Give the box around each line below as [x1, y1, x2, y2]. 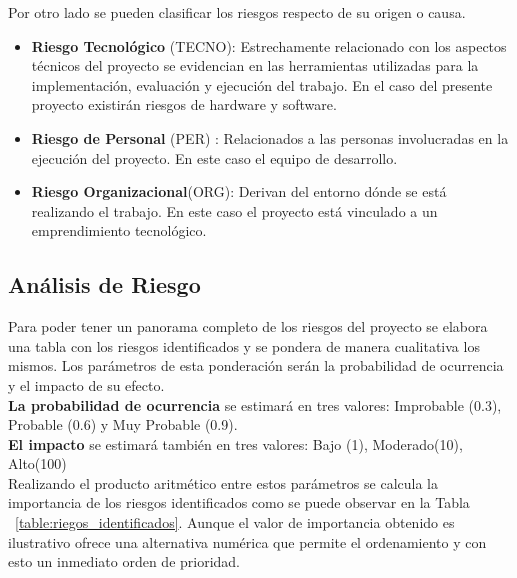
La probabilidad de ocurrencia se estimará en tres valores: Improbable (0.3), [8, 394, 502, 415]
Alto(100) [8, 453, 67, 474]
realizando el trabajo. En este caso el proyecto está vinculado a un [31, 200, 438, 221]
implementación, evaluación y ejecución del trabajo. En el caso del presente [31, 74, 493, 95]
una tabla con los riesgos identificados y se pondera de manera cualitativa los [8, 335, 480, 356]
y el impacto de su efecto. [8, 374, 165, 395]
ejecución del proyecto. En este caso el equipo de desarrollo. [31, 147, 398, 168]
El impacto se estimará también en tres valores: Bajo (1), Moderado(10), [8, 433, 463, 454]
